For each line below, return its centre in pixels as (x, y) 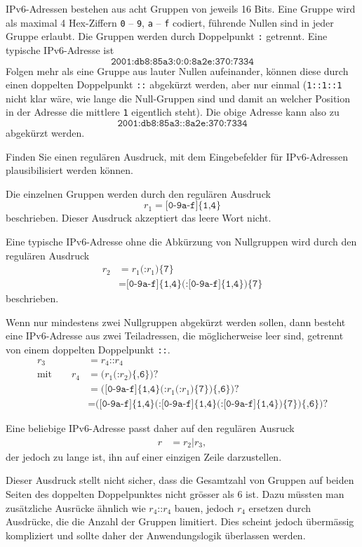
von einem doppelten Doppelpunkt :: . (88, 349)
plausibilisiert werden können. (69, 170)
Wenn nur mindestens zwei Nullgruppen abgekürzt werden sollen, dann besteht (176, 322)
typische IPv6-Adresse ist (60, 49)
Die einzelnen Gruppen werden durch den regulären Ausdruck (138, 193)
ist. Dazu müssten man (295, 494)
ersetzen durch (280, 507)
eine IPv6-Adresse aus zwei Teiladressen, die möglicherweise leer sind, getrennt (175, 336)
